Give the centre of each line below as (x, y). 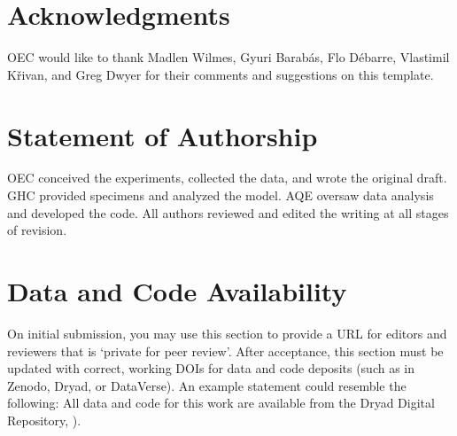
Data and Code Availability (177, 291)
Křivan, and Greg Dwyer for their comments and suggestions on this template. (221, 74)
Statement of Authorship (163, 135)
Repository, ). (44, 420)
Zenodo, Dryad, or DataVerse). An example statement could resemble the (207, 385)
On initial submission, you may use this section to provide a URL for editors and (227, 333)
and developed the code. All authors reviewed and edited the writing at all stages (228, 212)
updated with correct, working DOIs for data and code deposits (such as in (211, 368)
